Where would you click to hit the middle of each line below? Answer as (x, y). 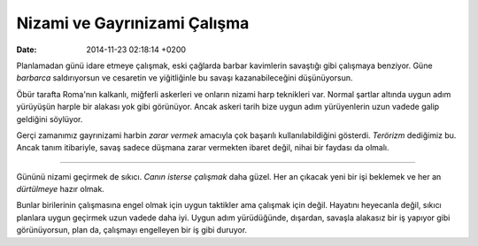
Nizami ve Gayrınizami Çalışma (133, 23)
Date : (27, 50)
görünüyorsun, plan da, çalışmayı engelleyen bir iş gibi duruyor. (132, 230)
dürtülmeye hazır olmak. (61, 189)
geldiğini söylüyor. (50, 119)
